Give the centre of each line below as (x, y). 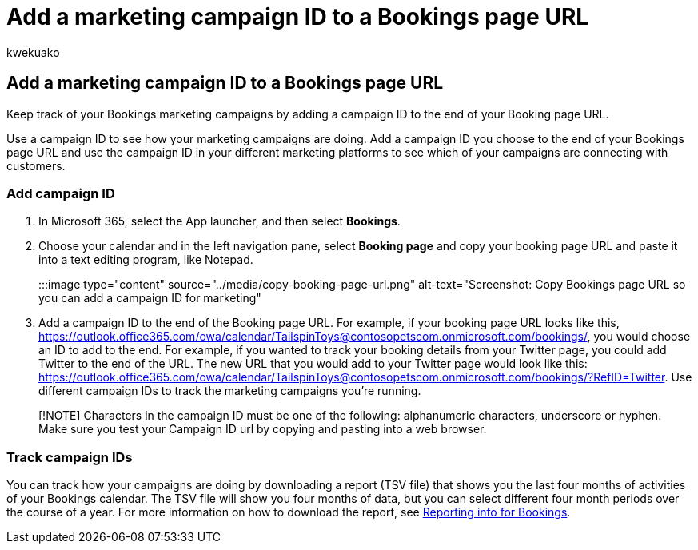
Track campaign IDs (70, 457)
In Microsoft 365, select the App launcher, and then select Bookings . (219, 221)
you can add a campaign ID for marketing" (150, 298)
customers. (36, 165)
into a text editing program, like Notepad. (146, 260)
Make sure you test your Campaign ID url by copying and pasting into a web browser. (263, 429)
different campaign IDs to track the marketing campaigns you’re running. (230, 391)
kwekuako (33, 52)
